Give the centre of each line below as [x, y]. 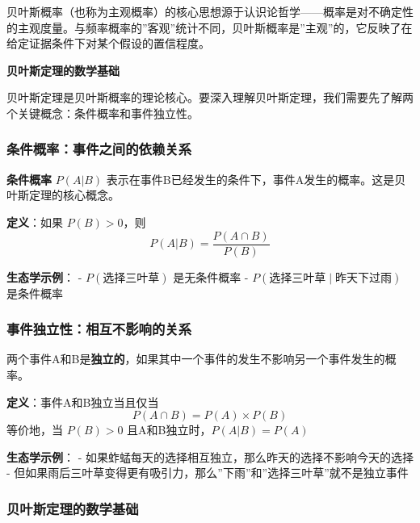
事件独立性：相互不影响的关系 [99, 329]
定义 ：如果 [35, 222]
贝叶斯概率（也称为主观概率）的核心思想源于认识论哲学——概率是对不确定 [204, 11]
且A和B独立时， [169, 430]
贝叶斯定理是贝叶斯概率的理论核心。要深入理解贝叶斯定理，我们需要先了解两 [210, 97]
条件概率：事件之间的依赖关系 [99, 149]
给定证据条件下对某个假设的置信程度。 [108, 43]
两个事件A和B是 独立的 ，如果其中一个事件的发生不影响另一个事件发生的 [196, 359]
